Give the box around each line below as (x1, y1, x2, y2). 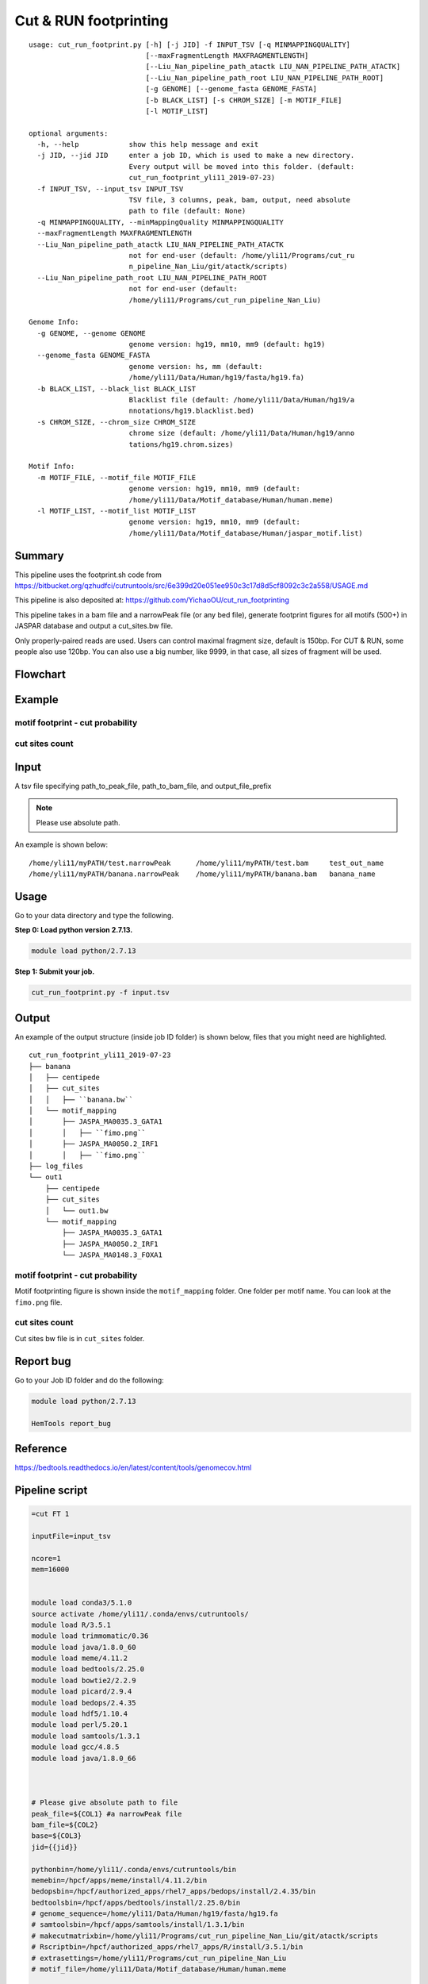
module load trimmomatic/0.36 (31, 1632, 149, 1640)
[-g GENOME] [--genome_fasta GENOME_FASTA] (145, 84, 317, 94)
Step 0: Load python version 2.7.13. (14, 925, 133, 935)
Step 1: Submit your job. (14, 967, 95, 976)
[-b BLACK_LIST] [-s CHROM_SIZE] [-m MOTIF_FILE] (145, 95, 342, 105)
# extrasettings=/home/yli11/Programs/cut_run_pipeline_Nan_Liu (31, 1953, 287, 1963)
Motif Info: (29, 462, 75, 471)
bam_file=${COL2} (31, 1820, 99, 1829)
